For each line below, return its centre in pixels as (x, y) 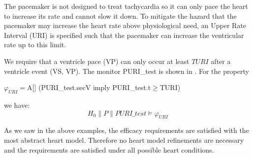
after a (221, 61)
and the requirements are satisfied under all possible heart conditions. (109, 149)
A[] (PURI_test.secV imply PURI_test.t (89, 87)
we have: (17, 105)
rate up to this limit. (35, 45)
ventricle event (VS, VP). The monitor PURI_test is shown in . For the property (126, 71)
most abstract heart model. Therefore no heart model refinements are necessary (124, 140)
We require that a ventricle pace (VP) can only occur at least (97, 61)
